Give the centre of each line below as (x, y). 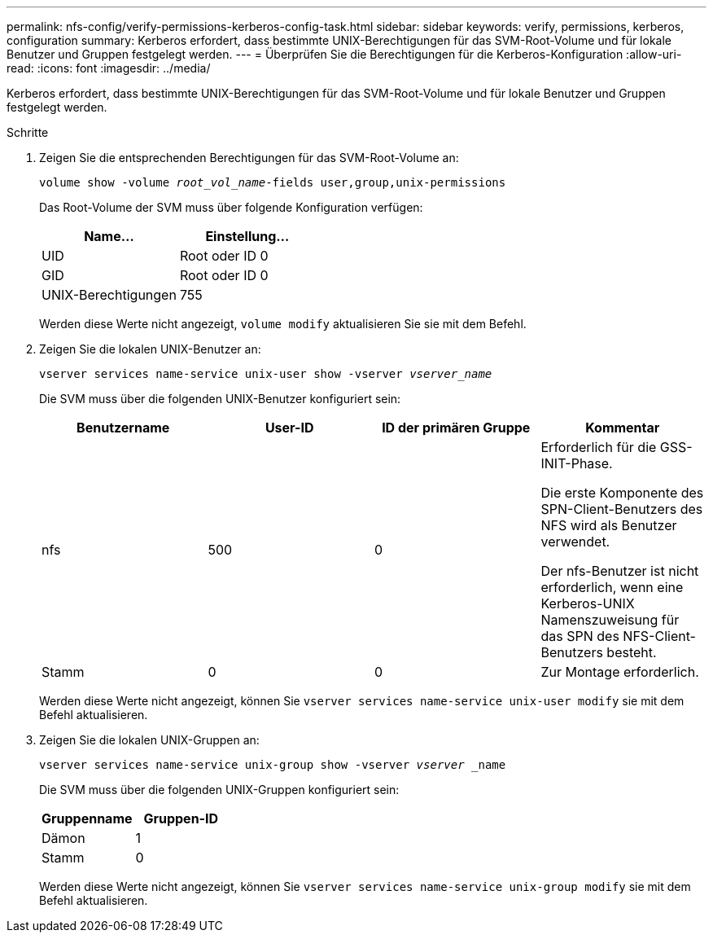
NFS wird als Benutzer (609, 525)
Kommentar (623, 428)
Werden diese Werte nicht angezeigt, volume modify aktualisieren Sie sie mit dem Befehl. (283, 324)
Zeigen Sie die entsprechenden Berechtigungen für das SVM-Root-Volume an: (249, 158)
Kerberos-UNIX (588, 603)
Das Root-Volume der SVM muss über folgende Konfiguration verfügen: (231, 207)
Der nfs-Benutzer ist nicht (620, 571)
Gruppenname (87, 818)
